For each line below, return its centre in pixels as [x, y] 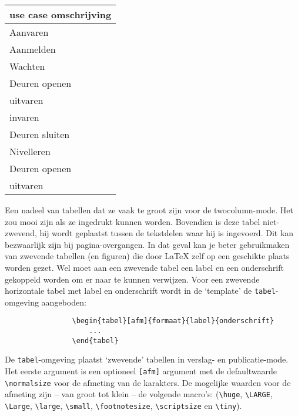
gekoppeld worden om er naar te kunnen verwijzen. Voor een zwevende [132, 279]
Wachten [27, 66]
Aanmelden [33, 49]
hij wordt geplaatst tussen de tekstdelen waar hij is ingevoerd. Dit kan [167, 233]
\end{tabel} [95, 340]
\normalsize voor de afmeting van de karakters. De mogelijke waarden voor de [148, 382]
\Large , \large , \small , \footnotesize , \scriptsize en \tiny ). [123, 405]
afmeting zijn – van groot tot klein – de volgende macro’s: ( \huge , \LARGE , [139, 394]
